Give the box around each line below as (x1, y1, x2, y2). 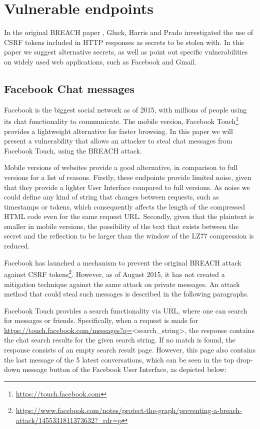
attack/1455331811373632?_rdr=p (15, 415, 122, 425)
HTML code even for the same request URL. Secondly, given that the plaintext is (4, 211, 254, 221)
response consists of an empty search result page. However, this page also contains (4, 344, 255, 355)
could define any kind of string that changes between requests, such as (4, 191, 219, 202)
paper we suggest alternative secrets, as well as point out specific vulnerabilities (4, 46, 248, 57)
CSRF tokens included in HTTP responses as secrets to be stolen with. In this (4, 36, 244, 47)
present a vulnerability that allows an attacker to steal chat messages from (4, 135, 232, 146)
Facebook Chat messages (4, 80, 135, 96)
